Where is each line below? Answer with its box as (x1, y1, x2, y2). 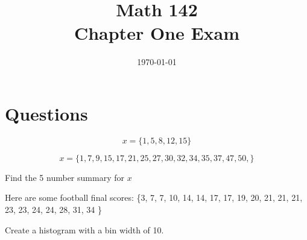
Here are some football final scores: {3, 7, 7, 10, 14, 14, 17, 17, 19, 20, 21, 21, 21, (5, 191, 303, 204)
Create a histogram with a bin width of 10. (5, 223, 164, 236)
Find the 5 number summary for (5, 171, 124, 183)
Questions (5, 101, 88, 125)
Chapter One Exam (74, 21, 240, 45)
